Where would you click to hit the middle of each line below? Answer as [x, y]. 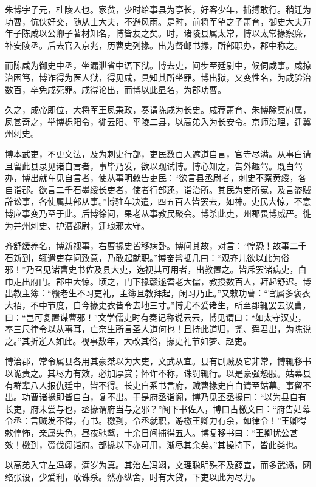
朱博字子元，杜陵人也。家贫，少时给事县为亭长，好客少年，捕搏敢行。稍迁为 [158, 9]
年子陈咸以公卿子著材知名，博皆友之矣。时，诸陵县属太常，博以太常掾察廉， [158, 33]
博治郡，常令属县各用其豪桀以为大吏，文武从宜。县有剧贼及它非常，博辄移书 [158, 361]
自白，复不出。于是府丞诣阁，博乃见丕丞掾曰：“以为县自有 [190, 397]
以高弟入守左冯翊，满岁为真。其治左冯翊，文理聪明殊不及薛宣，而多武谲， [154, 465]
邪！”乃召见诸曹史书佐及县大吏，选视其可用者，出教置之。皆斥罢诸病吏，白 [156, 269]
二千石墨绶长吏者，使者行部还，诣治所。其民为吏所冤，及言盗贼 [183, 189]
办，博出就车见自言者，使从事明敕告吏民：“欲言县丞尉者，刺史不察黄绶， [152, 178]
